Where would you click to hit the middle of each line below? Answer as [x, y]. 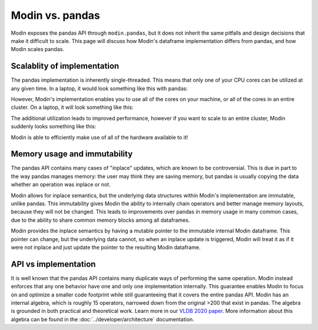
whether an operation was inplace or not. [61, 185]
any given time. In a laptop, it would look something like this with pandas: [99, 88]
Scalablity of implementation [65, 66]
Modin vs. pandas [55, 15]
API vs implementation [53, 264]
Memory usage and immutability [72, 154]
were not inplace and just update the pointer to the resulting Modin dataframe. [106, 247]
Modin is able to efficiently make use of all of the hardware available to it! [100, 137]
